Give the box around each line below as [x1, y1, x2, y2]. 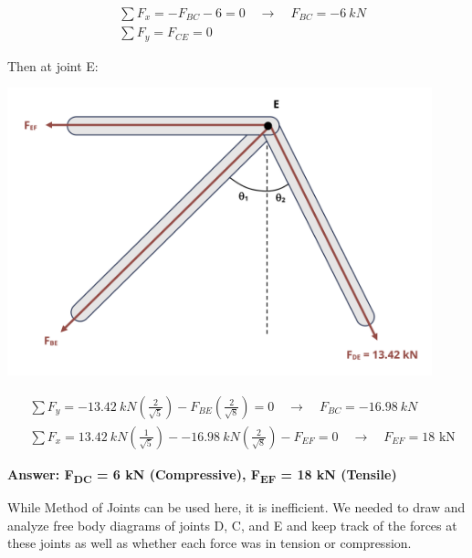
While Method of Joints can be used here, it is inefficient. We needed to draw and [7, 498, 466, 517]
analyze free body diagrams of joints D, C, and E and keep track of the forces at [7, 515, 457, 534]
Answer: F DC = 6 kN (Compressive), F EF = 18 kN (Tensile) [7, 464, 397, 486]
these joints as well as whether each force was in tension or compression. [7, 533, 412, 553]
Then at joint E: [7, 56, 99, 75]
